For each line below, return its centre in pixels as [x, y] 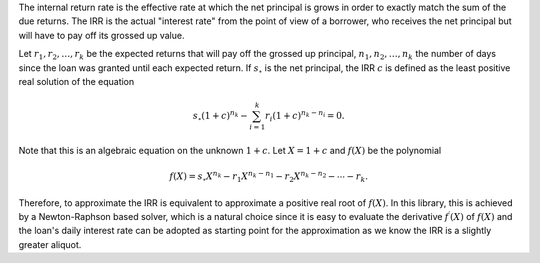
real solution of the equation [76, 81]
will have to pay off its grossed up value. [101, 35]
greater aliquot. [50, 244]
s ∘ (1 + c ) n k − [220, 116]
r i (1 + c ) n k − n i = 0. [305, 116]
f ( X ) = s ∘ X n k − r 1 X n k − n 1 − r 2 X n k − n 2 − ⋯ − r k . [269, 176]
